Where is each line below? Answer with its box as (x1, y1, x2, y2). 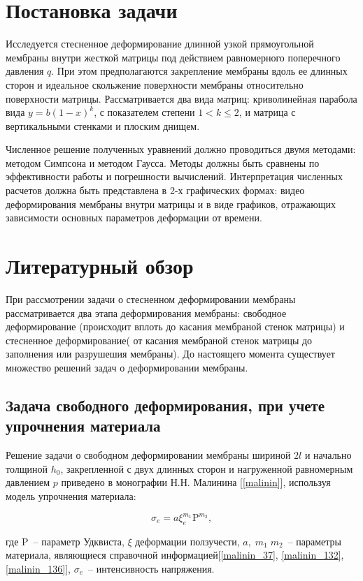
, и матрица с (239, 105, 296, 119)
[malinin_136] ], (6, 561, 71, 575)
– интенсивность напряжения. (88, 561, 215, 575)
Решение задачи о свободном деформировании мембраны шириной (6, 448, 291, 462)
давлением (6, 475, 50, 490)
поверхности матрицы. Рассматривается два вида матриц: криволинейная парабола (6, 91, 357, 105)
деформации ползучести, (135, 534, 240, 548)
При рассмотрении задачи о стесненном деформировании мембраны (6, 291, 296, 306)
